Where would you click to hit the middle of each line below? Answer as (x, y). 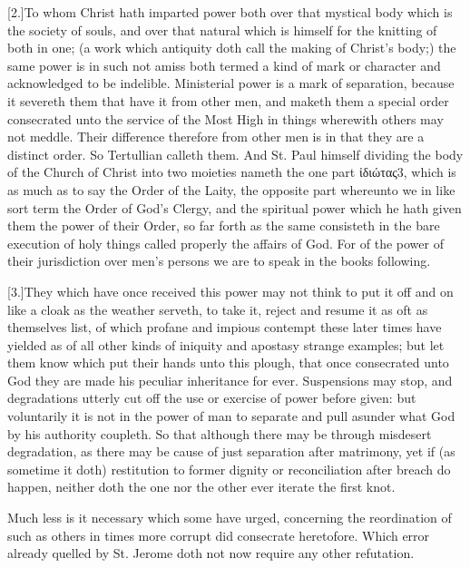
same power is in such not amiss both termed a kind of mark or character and (224, 65)
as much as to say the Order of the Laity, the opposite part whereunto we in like (231, 189)
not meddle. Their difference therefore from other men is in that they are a (216, 137)
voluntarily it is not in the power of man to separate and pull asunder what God (231, 416)
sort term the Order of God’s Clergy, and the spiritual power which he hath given (235, 207)
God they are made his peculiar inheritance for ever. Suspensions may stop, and (230, 380)
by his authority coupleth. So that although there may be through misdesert (220, 433)
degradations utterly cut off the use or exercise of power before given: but (212, 398)
